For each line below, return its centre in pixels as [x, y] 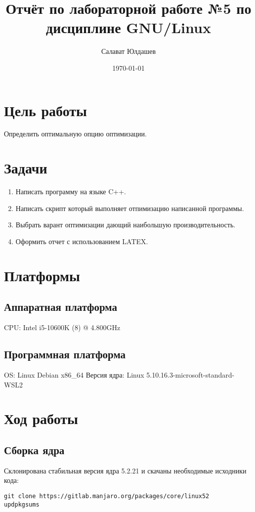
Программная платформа [65, 354]
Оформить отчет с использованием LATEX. [82, 241]
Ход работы [41, 418]
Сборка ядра [34, 449]
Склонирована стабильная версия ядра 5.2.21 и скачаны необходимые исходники [125, 470]
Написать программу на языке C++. [71, 192]
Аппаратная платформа [61, 307]
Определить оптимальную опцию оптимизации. [75, 134]
